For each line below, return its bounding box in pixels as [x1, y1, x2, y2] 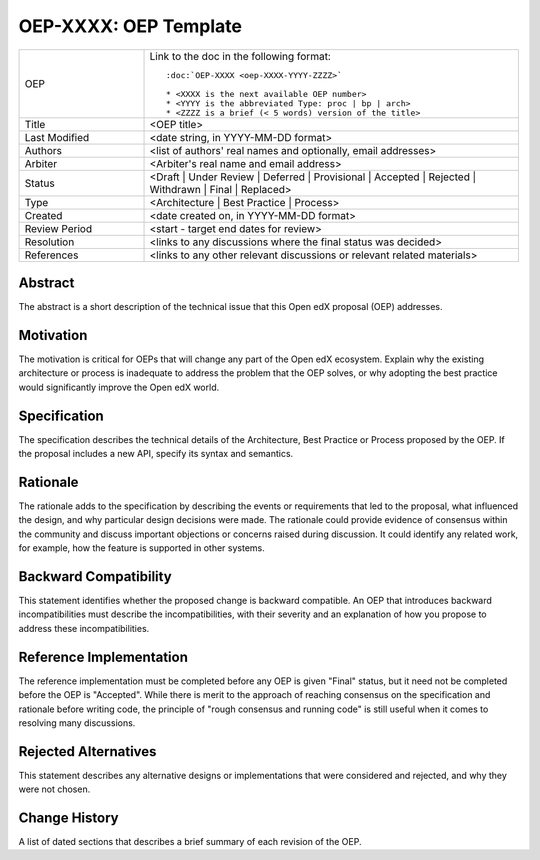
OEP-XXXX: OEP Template [18, 15, 243, 37]
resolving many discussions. [18, 716, 136, 729]
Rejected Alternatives [18, 743, 157, 760]
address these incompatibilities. [18, 622, 150, 634]
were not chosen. [18, 783, 91, 795]
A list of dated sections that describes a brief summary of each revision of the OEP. [18, 836, 362, 848]
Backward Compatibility [18, 568, 172, 585]
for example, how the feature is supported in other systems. [18, 542, 265, 554]
